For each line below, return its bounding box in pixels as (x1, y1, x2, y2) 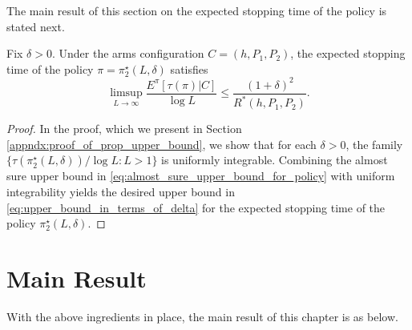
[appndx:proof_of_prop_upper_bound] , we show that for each (6, 135, 317, 152)
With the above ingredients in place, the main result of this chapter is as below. (6, 308, 398, 324)
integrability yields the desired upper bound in (6, 183, 235, 200)
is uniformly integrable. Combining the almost (161, 151, 388, 168)
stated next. (6, 18, 65, 34)
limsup (110, 87, 143, 99)
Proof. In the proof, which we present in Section (6, 120, 242, 137)
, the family (345, 135, 403, 152)
